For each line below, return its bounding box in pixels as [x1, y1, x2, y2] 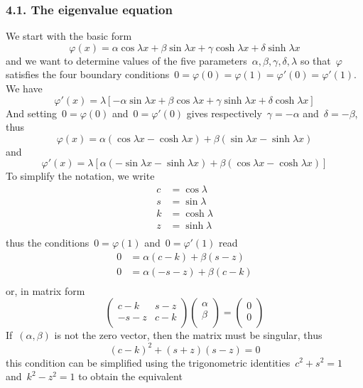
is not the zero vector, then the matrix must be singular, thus [54, 328, 323, 343]
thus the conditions [6, 235, 90, 250]
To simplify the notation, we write [6, 168, 155, 183]
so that [300, 53, 331, 68]
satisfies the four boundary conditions [6, 67, 170, 82]
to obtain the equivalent [78, 369, 183, 384]
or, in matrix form [6, 283, 85, 298]
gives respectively [186, 105, 262, 120]
